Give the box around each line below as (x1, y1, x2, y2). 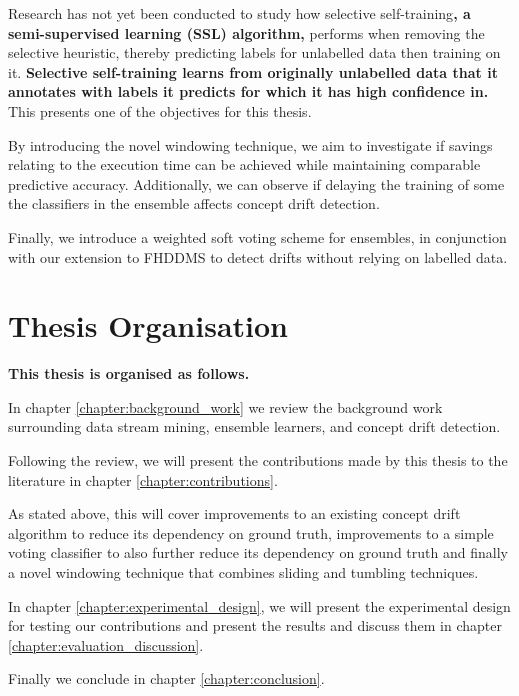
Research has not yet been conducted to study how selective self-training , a (8, 3, 471, 23)
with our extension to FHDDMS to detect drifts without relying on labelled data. (8, 246, 508, 267)
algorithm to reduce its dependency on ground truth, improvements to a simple (8, 522, 494, 543)
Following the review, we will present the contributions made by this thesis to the (8, 450, 508, 471)
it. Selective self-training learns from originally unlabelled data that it (8, 61, 498, 82)
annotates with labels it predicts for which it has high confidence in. (8, 81, 489, 102)
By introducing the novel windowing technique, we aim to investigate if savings (8, 134, 493, 155)
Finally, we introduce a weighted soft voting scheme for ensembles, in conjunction (8, 226, 507, 247)
